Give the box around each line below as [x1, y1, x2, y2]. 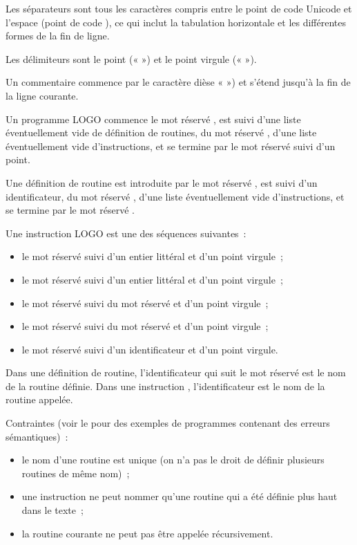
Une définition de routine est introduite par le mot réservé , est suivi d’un [6, 175, 318, 190]
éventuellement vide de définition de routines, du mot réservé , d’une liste [6, 125, 317, 140]
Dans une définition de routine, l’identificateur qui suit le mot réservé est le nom [6, 365, 346, 380]
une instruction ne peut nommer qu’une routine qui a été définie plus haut [21, 489, 338, 504]
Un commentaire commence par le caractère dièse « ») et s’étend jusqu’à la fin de [6, 75, 351, 89]
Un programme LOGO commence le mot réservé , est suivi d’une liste [6, 111, 301, 126]
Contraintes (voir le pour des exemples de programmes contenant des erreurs [6, 416, 330, 430]
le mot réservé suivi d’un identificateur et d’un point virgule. [21, 342, 278, 356]
